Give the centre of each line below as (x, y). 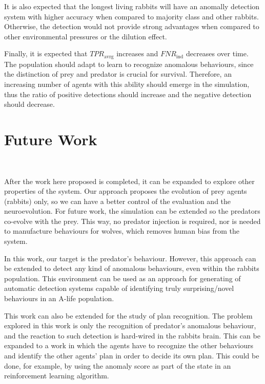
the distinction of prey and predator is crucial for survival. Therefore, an (118, 74)
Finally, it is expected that (46, 53)
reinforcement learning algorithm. (57, 376)
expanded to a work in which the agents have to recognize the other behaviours (129, 345)
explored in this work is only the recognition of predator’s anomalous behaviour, (130, 325)
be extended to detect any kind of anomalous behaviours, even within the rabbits (132, 268)
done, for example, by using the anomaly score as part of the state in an (118, 365)
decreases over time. (217, 53)
